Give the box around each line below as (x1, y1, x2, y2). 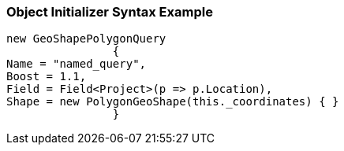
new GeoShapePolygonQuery (6, 32, 166, 46)
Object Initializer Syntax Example (6, 4, 213, 20)
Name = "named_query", (6, 57, 147, 71)
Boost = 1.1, (6, 70, 87, 83)
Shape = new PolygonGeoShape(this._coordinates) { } (6, 95, 339, 109)
